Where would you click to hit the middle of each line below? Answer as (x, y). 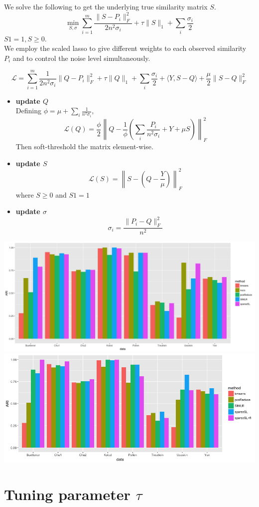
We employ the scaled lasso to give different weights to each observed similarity (125, 48)
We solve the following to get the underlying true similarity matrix (106, 6)
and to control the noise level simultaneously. (81, 58)
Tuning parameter (67, 494)
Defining (28, 111)
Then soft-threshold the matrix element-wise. (84, 146)
